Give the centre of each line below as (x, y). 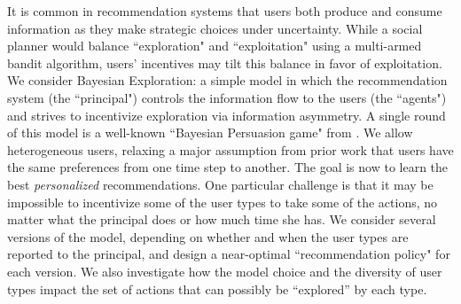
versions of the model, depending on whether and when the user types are (208, 236)
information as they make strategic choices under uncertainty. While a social (215, 28)
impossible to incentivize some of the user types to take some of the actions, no (223, 202)
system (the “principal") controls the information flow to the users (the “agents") (227, 97)
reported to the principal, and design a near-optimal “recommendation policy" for (229, 254)
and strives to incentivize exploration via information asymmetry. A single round (227, 115)
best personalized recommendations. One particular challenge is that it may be (220, 184)
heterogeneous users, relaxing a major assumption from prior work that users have (230, 149)
